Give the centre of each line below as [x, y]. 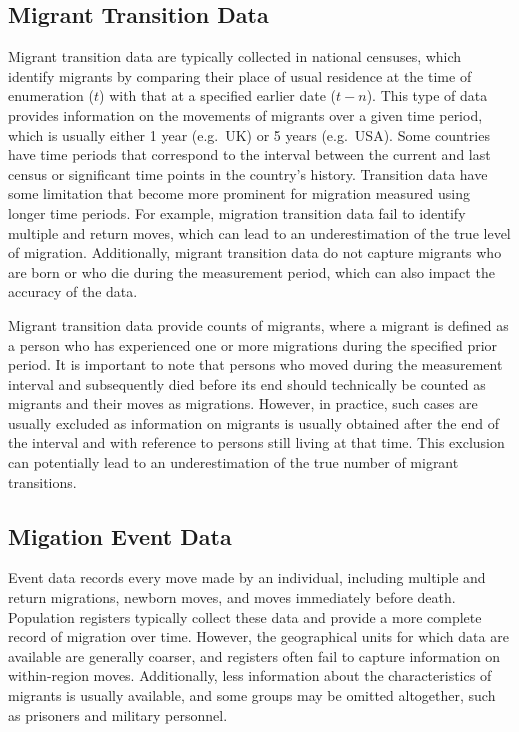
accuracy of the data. [73, 291]
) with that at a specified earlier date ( [218, 95]
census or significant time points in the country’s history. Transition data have [248, 173]
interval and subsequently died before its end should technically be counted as [247, 383]
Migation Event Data [120, 535]
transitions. [42, 481]
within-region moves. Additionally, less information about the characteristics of [250, 675]
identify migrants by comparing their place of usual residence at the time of [240, 75]
